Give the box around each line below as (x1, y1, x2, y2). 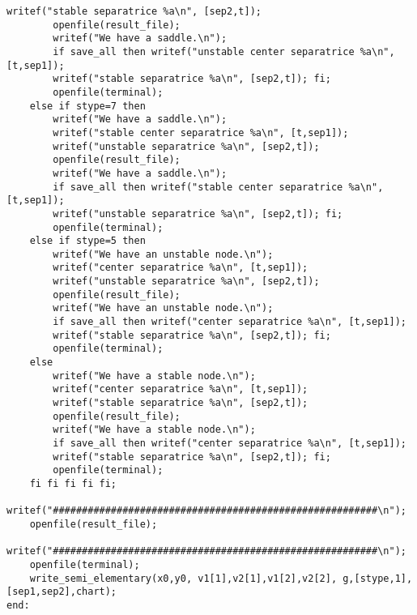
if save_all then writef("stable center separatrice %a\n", (53, 181, 384, 193)
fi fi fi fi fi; (29, 477, 117, 489)
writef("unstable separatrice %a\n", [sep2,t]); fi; (53, 207, 343, 220)
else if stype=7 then (29, 100, 146, 112)
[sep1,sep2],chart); (6, 586, 117, 598)
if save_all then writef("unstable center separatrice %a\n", (53, 45, 395, 58)
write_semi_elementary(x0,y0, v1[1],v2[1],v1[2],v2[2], (29, 572, 338, 584)
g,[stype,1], (343, 572, 413, 584)
